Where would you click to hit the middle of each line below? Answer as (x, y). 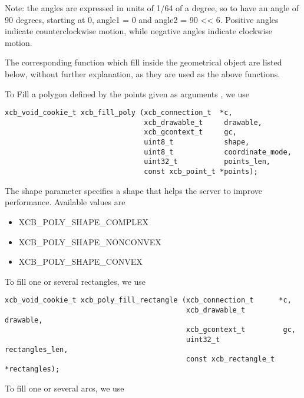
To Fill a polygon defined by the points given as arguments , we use (127, 93)
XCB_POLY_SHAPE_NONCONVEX (90, 241)
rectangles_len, (37, 349)
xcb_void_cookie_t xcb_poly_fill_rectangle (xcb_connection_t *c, (148, 300)
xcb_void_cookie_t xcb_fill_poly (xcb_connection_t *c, (119, 113)
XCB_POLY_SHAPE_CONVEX (80, 262)
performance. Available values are (65, 202)
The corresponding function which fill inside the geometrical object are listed (143, 62)
